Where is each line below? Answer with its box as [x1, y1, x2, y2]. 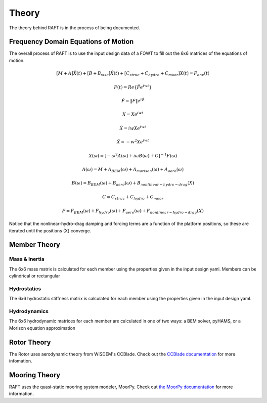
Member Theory [9, 240, 60, 249]
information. [9, 391, 34, 397]
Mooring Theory [9, 371, 60, 379]
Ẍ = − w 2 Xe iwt [116, 138, 149, 145]
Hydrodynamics [9, 308, 49, 314]
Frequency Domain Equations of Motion [9, 38, 134, 46]
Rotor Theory [9, 338, 51, 346]
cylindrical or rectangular [9, 273, 60, 279]
